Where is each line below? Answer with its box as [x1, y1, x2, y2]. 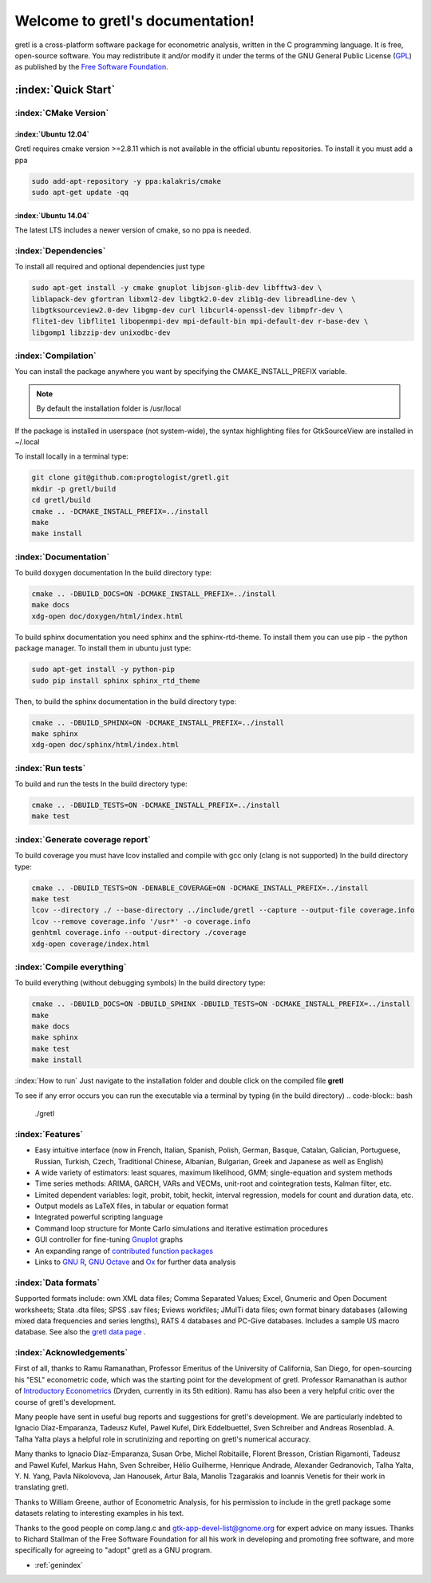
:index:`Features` [14, 1128, 84, 1140]
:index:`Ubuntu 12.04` [14, 129, 89, 139]
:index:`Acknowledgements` [14, 1347, 129, 1358]
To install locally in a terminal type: [14, 451, 129, 461]
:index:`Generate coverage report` [14, 833, 151, 845]
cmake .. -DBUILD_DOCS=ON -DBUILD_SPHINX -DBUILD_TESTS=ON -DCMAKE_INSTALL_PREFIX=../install [31, 1000, 411, 1008]
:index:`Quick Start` [14, 83, 116, 97]
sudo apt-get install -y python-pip [31, 665, 176, 674]
